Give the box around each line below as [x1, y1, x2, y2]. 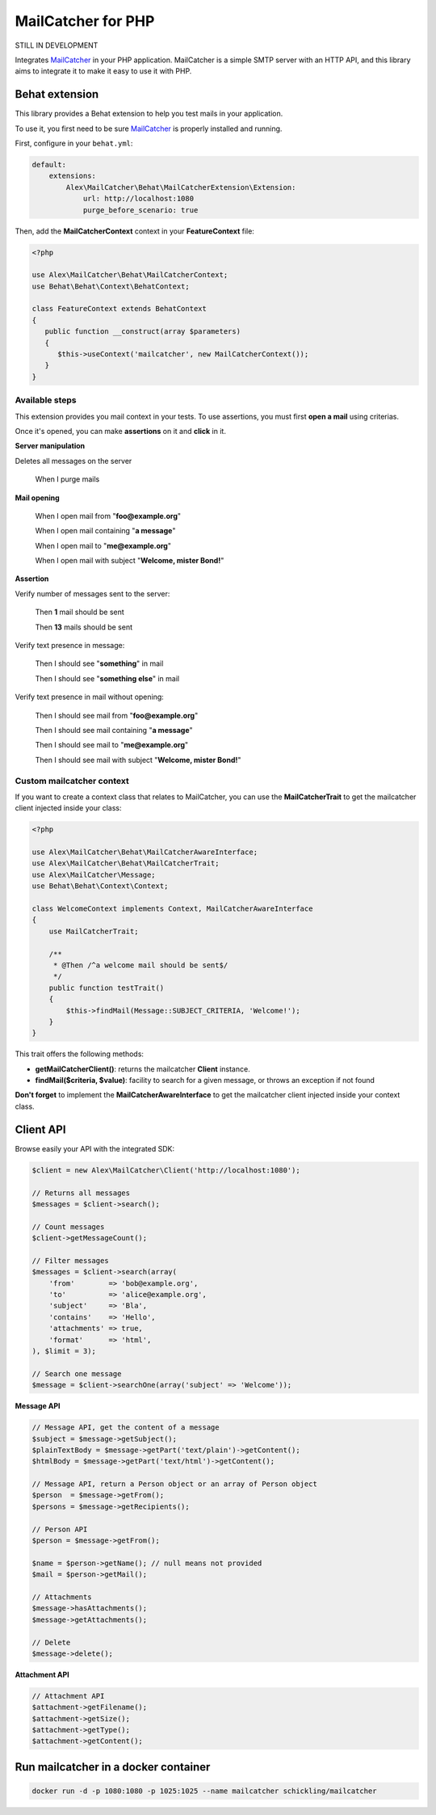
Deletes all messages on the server [15, 456, 132, 465]
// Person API [31, 1524, 88, 1534]
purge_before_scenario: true [82, 205, 199, 214]
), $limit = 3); [31, 1346, 97, 1355]
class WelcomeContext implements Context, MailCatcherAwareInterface [31, 904, 313, 913]
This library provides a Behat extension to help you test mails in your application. [15, 109, 283, 119]
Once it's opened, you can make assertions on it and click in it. [15, 426, 226, 436]
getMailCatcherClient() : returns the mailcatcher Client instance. [35, 1063, 250, 1074]
